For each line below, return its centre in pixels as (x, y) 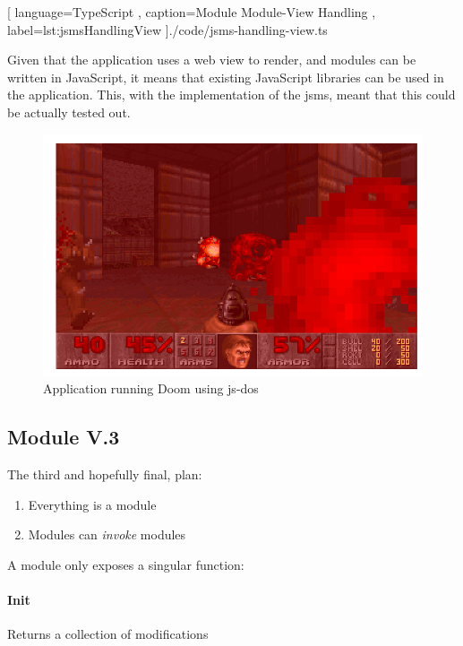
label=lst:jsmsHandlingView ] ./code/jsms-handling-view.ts (167, 29)
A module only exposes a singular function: (126, 564)
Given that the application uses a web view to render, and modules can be (212, 60)
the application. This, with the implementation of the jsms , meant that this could (231, 95)
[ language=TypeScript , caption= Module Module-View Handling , (192, 12)
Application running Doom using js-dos (151, 388)
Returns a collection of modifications (108, 634)
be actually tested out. (69, 112)
